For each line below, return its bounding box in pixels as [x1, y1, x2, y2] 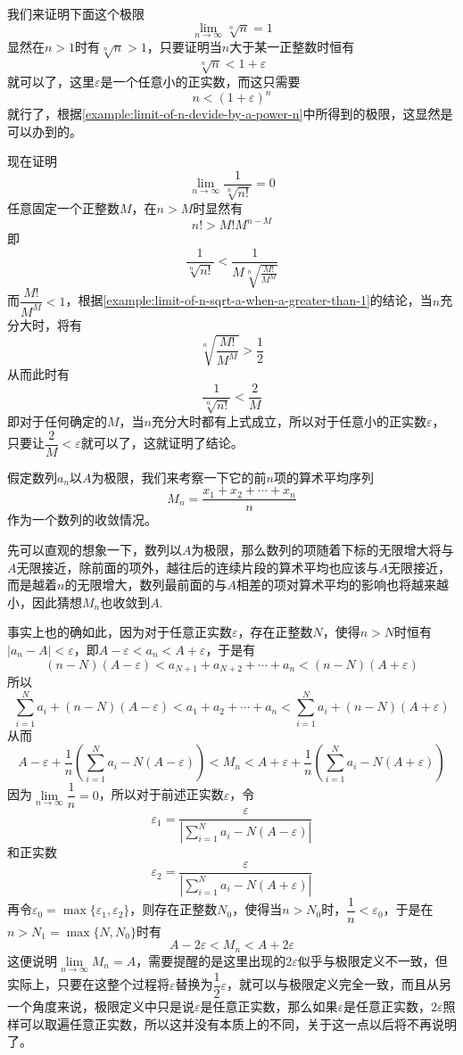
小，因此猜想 [7, 592, 82, 611]
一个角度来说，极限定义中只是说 [7, 997, 194, 1016]
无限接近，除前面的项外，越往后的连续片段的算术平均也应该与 [16, 557, 379, 576]
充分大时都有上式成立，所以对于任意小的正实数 [152, 412, 426, 431]
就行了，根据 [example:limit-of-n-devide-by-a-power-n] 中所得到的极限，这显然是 [7, 104, 453, 123]
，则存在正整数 [129, 900, 218, 919]
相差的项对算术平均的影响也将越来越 [236, 575, 449, 594]
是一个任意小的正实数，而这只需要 [100, 71, 301, 90]
